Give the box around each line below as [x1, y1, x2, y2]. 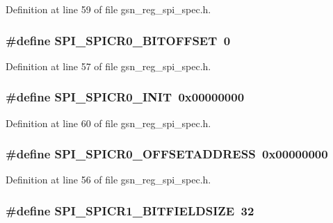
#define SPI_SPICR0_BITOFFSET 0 [6, 31, 231, 49]
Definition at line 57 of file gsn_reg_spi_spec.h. [6, 58, 211, 73]
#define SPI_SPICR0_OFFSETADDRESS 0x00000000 [6, 145, 328, 163]
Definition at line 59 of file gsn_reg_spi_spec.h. [6, 2, 211, 16]
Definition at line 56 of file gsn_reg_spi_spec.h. [6, 172, 211, 187]
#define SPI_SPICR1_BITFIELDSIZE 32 [6, 201, 254, 219]
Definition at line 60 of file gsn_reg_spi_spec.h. [6, 115, 211, 130]
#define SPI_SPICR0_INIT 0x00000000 [6, 88, 245, 106]
